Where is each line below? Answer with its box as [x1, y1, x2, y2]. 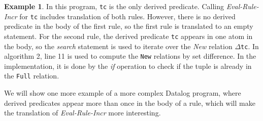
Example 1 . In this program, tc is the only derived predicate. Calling [4, 1, 224, 11]
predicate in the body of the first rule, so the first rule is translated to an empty [4, 21, 253, 31]
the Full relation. [4, 70, 59, 81]
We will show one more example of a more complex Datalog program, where [4, 88, 241, 98]
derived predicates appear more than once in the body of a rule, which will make [4, 97, 255, 108]
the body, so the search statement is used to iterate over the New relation [4, 41, 233, 51]
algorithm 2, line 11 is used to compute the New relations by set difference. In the [4, 51, 256, 61]
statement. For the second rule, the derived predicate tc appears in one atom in [4, 30, 253, 41]
